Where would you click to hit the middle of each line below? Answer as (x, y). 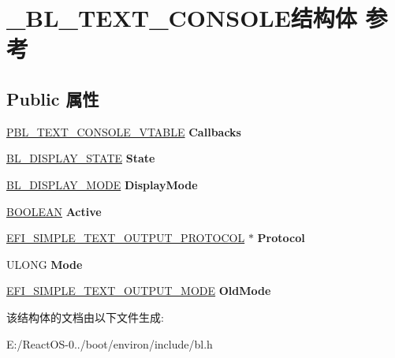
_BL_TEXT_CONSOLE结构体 (182, 18)
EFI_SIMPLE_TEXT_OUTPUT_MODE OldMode (139, 291)
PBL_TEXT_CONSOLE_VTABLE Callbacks (124, 131)
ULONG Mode (45, 264)
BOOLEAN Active (54, 211)
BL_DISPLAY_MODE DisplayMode (102, 184)
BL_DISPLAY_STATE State (81, 158)
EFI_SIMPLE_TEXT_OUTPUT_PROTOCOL (126, 238)
